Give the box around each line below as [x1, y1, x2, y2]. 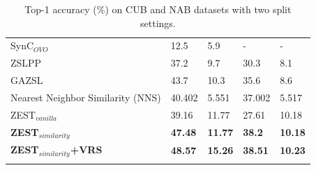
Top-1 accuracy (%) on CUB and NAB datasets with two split [24, 2, 292, 16]
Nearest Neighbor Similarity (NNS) [10, 90, 161, 104]
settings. [140, 15, 176, 30]
